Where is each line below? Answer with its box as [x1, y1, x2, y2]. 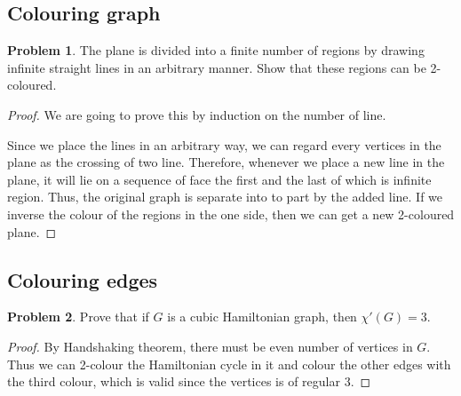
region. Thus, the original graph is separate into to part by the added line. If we [7, 187, 443, 206]
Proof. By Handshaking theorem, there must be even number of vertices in [7, 337, 413, 355]
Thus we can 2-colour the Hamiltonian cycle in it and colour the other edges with [7, 354, 451, 373]
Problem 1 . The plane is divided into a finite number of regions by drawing [7, 41, 425, 59]
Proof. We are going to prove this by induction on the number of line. [7, 105, 386, 123]
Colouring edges [7, 265, 158, 293]
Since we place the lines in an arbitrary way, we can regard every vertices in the [7, 135, 441, 154]
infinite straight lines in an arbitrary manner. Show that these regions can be [7, 58, 426, 76]
